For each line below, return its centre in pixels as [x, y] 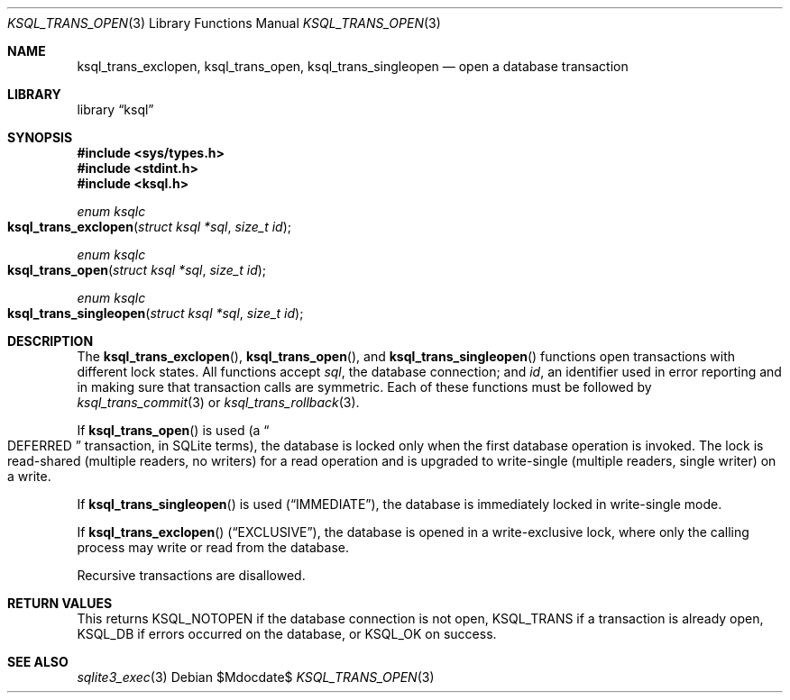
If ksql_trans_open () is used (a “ [173, 430]
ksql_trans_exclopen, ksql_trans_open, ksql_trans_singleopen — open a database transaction [353, 66]
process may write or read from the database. [213, 547]
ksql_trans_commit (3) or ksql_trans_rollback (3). [218, 402]
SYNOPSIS [40, 137]
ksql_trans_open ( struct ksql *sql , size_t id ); [137, 270]
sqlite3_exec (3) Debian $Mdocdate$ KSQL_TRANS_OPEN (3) [256, 677]
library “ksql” [115, 109]
